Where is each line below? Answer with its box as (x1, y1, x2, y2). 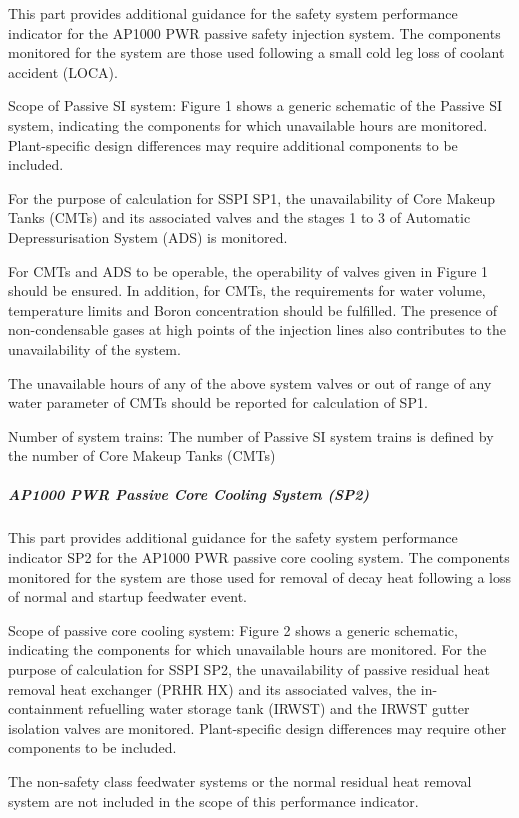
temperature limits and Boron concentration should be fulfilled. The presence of (8, 299, 498, 320)
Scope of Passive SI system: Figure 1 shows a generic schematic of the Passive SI (8, 95, 502, 116)
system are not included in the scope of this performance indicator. (8, 790, 419, 811)
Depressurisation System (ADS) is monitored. (8, 226, 288, 247)
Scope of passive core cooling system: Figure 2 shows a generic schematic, (8, 619, 458, 640)
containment (8, 698, 84, 719)
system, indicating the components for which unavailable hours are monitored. (8, 114, 488, 135)
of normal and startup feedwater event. (8, 586, 247, 607)
